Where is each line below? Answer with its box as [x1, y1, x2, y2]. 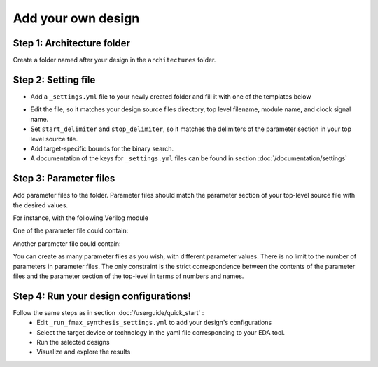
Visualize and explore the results [36, 347, 131, 356]
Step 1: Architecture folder [13, 37, 131, 49]
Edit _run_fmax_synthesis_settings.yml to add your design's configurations [36, 319, 272, 327]
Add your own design [13, 11, 140, 26]
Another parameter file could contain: [13, 239, 121, 248]
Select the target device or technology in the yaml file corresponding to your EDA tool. [36, 328, 286, 336]
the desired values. [13, 200, 69, 209]
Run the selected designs [36, 338, 110, 347]
